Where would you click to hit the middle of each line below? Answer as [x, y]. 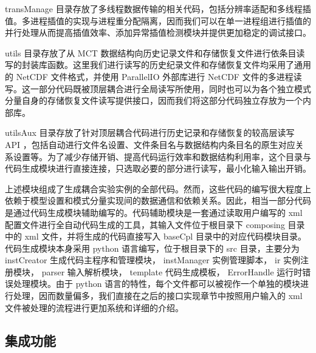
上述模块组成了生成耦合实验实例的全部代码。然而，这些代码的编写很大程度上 [158, 188]
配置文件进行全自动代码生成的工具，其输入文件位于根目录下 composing [145, 224]
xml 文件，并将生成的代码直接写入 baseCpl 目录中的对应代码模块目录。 [165, 236]
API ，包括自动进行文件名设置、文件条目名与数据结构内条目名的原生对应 [150, 144]
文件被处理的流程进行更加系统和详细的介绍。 [94, 307]
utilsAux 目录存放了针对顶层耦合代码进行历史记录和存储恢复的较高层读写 [150, 133]
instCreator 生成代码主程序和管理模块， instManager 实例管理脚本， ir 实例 [153, 260]
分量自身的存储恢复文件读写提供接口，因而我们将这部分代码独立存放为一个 [154, 100]
